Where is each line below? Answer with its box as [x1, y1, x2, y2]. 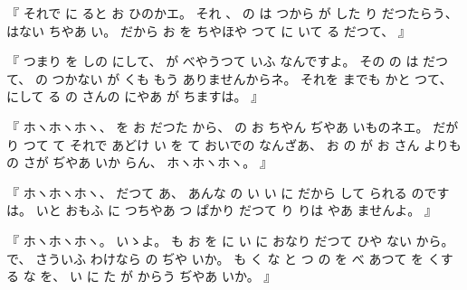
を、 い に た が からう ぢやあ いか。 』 [40, 267, 277, 285]
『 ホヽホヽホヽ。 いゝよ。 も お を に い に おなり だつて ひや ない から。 [6, 230, 454, 249]
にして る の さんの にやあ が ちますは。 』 [6, 87, 264, 106]
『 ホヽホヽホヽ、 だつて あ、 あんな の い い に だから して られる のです [6, 182, 450, 201]
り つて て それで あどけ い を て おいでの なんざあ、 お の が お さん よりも [6, 135, 462, 154]
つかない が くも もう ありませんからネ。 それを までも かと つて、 [52, 69, 453, 88]
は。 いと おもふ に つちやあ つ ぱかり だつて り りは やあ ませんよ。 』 [6, 201, 437, 220]
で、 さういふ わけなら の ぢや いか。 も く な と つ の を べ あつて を [6, 248, 424, 267]
